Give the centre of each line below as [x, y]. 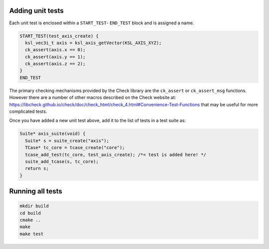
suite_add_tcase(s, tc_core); [62, 161]
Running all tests [36, 191]
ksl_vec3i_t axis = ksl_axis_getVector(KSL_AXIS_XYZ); [93, 43]
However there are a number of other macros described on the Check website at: [93, 97]
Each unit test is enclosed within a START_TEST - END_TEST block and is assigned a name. [102, 23]
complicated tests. [28, 111]
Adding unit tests [37, 11]
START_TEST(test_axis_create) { [59, 36]
